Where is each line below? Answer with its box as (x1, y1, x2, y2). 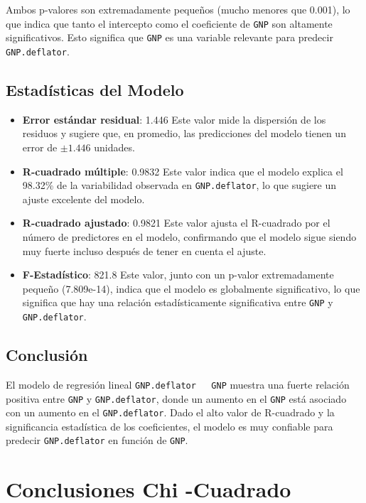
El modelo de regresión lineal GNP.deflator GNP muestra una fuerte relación (6, 377, 350, 391)
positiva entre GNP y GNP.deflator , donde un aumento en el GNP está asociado (6, 391, 347, 406)
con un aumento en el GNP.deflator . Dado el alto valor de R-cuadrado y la (6, 405, 335, 420)
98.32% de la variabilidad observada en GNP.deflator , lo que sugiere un (22, 178, 337, 193)
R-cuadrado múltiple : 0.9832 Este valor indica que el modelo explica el (22, 163, 343, 178)
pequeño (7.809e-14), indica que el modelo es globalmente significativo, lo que (22, 281, 360, 296)
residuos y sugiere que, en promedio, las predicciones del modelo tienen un (22, 126, 346, 141)
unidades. (94, 139, 135, 154)
